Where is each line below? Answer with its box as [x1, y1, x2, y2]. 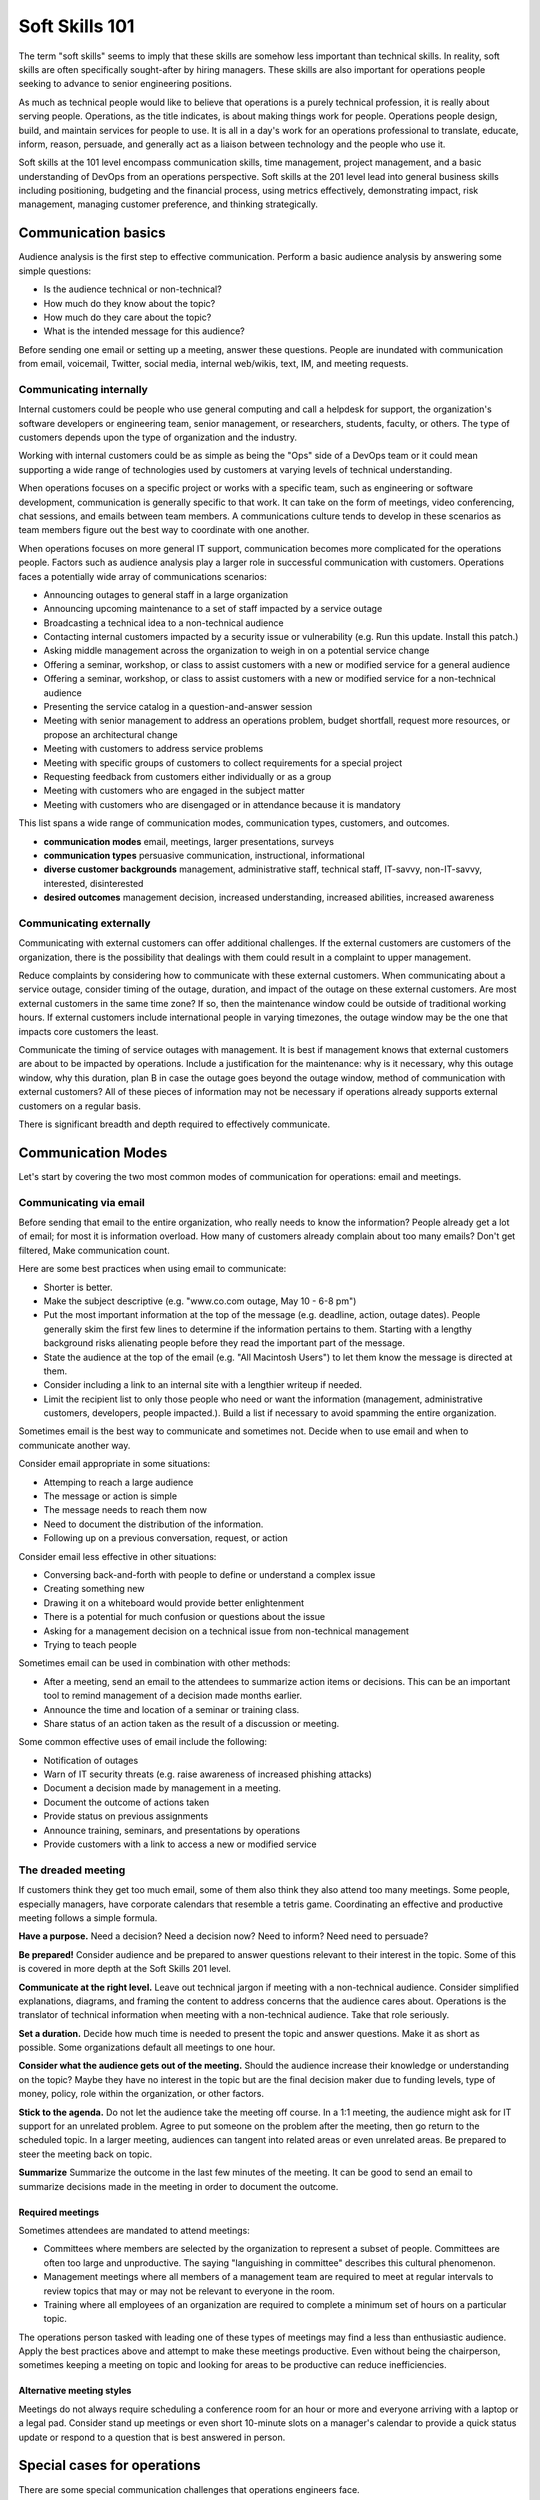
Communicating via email [18, 1195, 145, 1209]
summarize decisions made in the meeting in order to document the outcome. [18, 2180, 339, 2192]
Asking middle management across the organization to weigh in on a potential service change [43, 645, 430, 657]
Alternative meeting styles [18, 2385, 132, 2397]
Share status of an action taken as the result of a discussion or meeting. [43, 1717, 340, 1729]
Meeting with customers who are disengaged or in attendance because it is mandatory [43, 798, 401, 810]
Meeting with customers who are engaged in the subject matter [43, 785, 305, 797]
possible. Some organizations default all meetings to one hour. [18, 2041, 276, 2054]
